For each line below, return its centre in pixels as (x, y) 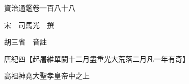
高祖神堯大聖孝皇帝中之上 (47, 76)
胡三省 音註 (25, 42)
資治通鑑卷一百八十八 (39, 8)
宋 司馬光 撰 (29, 25)
